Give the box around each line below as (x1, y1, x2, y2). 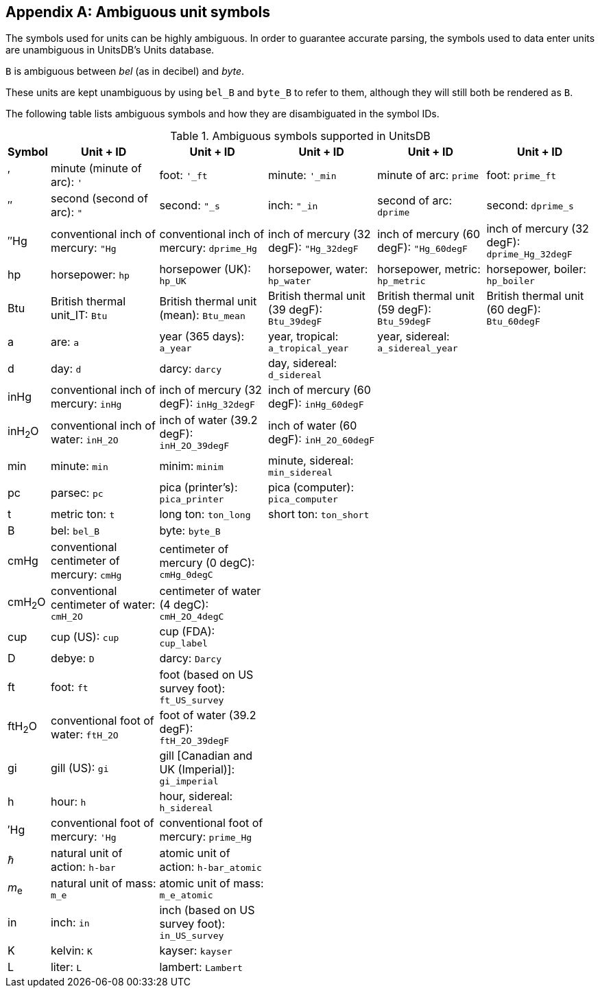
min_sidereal (268, 467, 333, 478)
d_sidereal (268, 370, 322, 381)
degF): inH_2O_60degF (268, 432, 375, 446)
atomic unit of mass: (159, 876, 264, 891)
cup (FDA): (159, 624, 215, 639)
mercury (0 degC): (159, 555, 255, 570)
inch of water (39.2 (159, 413, 258, 428)
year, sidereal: (377, 329, 450, 344)
